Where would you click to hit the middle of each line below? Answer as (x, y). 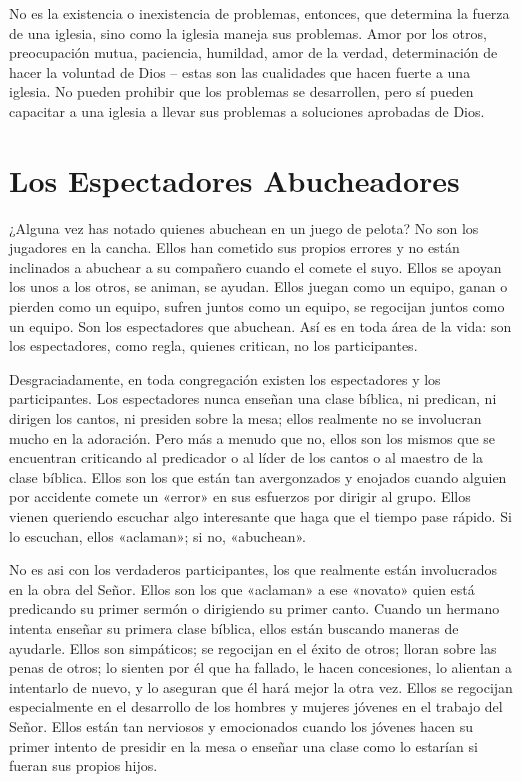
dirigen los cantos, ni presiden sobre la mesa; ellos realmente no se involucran (245, 418)
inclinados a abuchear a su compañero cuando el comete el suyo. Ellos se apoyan (255, 266)
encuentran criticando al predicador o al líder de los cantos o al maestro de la (246, 457)
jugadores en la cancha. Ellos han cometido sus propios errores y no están (234, 247)
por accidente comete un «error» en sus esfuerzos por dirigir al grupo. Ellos (240, 496)
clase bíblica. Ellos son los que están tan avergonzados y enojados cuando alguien (258, 476)
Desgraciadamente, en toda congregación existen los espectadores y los (225, 378)
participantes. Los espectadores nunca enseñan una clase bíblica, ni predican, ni (253, 398)
